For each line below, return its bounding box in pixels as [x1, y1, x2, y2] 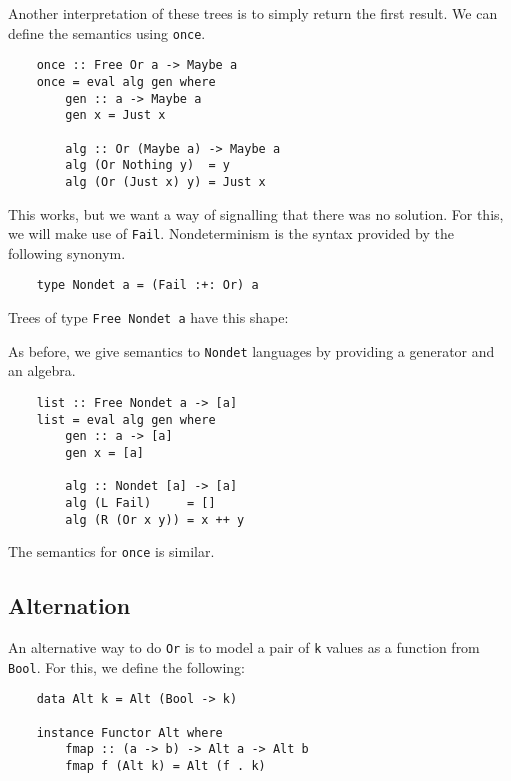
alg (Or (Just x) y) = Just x [65, 174, 266, 189]
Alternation [8, 590, 131, 621]
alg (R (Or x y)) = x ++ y [65, 512, 245, 527]
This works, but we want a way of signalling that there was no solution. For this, [8, 203, 504, 224]
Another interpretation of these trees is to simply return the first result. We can [8, 3, 498, 23]
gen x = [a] [65, 445, 145, 460]
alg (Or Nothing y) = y [65, 158, 230, 173]
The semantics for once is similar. [8, 541, 215, 562]
